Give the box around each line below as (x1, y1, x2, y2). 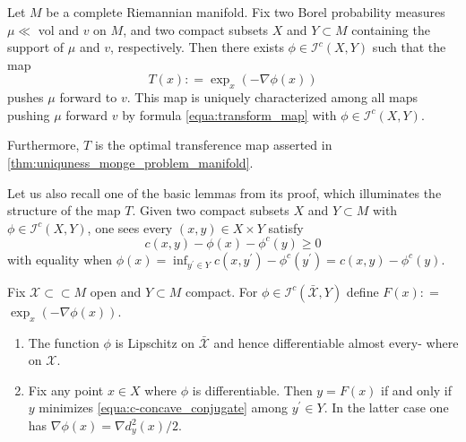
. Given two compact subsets (132, 201, 289, 220)
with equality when (7, 249, 113, 268)
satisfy (268, 218, 304, 237)
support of (7, 38, 65, 56)
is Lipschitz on (115, 333, 195, 351)
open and (90, 282, 142, 300)
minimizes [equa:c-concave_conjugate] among (39, 398, 289, 417)
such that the (372, 38, 446, 56)
